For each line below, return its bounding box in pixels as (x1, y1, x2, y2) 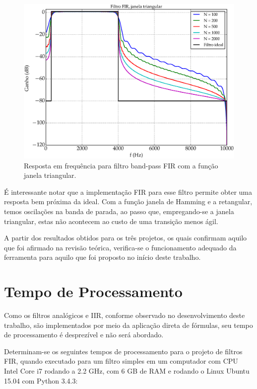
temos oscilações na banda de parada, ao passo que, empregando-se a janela (4, 206, 234, 216)
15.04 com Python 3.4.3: (4, 375, 78, 386)
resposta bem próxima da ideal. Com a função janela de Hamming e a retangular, (4, 196, 253, 207)
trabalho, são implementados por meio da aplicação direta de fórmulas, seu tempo (4, 319, 253, 330)
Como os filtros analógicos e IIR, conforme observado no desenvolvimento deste (4, 310, 245, 320)
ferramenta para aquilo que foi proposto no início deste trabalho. (4, 252, 201, 262)
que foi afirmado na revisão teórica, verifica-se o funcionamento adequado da (4, 242, 237, 252)
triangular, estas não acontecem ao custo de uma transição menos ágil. (4, 216, 218, 226)
